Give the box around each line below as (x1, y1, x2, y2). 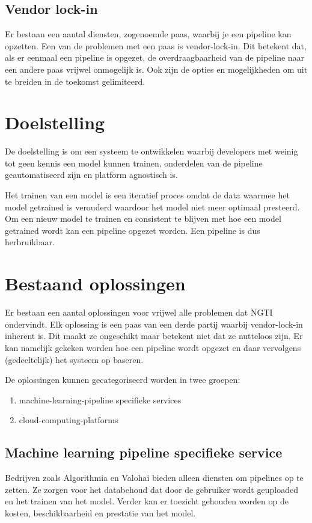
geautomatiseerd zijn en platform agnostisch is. (5, 168, 178, 181)
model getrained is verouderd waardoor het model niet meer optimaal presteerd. (5, 200, 300, 213)
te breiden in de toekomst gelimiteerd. (5, 75, 145, 87)
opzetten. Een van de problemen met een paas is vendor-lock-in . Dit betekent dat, (5, 39, 307, 52)
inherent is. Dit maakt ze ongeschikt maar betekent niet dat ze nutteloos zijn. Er (5, 329, 303, 342)
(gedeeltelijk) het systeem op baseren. (5, 353, 144, 365)
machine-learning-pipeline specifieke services (19, 393, 182, 406)
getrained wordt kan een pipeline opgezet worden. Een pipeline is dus (5, 224, 260, 236)
